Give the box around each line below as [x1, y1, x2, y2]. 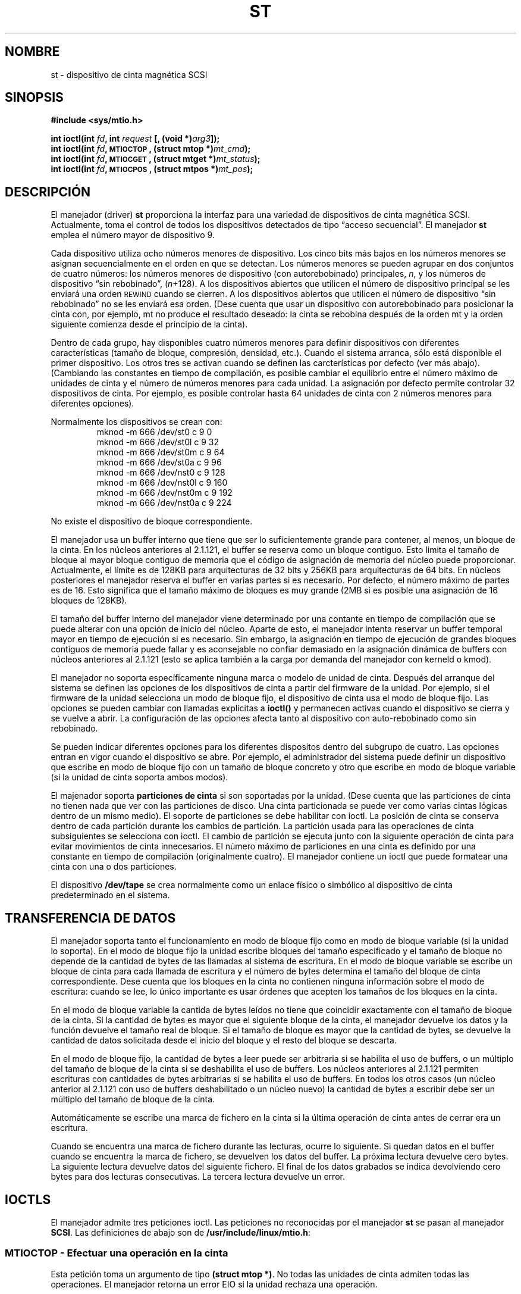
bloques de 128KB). [51, 595, 127, 606]
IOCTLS [5, 1192, 51, 1207]
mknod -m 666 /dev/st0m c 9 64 [96, 447, 225, 458]
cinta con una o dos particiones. [51, 861, 177, 872]
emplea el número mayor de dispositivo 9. [51, 230, 215, 240]
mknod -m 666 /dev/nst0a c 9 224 [96, 498, 232, 508]
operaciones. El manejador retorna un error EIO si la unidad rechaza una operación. [51, 1279, 378, 1289]
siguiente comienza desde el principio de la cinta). [51, 319, 248, 330]
